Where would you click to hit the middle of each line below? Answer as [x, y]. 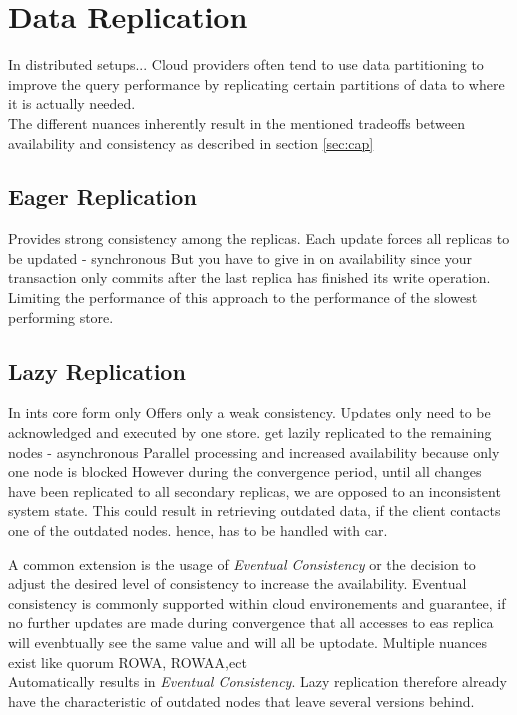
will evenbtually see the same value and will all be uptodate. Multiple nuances [247, 642]
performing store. [61, 316]
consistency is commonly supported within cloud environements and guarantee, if [257, 602]
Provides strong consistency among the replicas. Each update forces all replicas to [259, 238]
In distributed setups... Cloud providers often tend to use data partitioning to [246, 64]
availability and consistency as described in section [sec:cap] [191, 142]
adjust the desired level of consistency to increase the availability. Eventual [237, 583]
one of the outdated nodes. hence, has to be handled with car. [198, 530]
